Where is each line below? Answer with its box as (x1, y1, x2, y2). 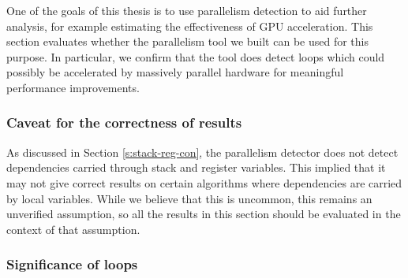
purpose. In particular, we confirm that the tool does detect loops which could (6, 48, 385, 65)
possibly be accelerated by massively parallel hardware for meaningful (6, 64, 344, 80)
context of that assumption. (6, 221, 140, 237)
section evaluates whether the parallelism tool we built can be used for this (6, 33, 369, 50)
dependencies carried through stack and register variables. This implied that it (6, 159, 386, 176)
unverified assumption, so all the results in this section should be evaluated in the (6, 206, 401, 222)
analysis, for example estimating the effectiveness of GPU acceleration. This (6, 17, 373, 34)
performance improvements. (6, 79, 140, 95)
